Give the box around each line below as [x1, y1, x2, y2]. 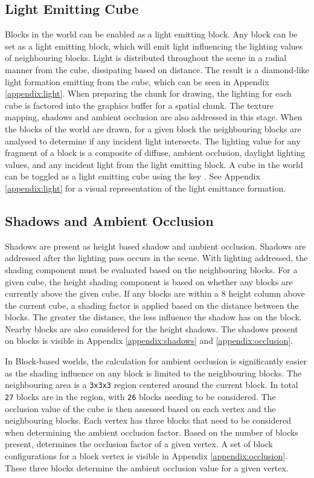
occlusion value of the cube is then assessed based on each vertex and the [5, 402, 276, 415]
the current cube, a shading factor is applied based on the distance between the [5, 299, 299, 311]
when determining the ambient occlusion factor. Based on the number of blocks [5, 425, 298, 438]
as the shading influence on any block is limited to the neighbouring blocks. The [5, 366, 302, 379]
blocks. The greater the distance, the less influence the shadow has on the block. [5, 311, 302, 323]
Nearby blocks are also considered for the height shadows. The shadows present [5, 322, 298, 335]
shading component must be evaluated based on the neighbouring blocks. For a [5, 263, 298, 276]
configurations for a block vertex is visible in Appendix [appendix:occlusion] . [5, 449, 287, 462]
